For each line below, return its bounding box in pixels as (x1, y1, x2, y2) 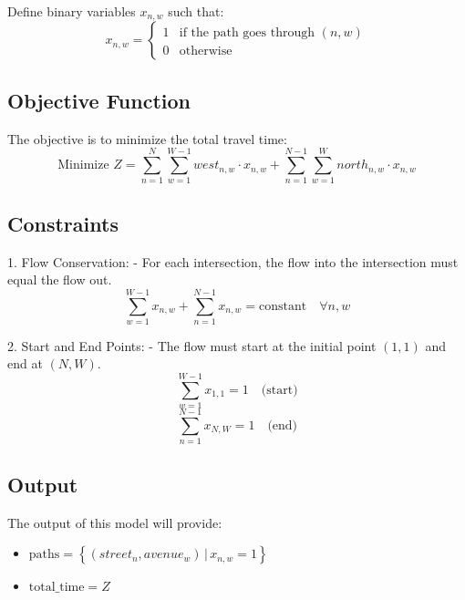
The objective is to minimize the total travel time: (7, 129, 287, 148)
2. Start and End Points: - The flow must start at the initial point (7, 336, 377, 355)
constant (259, 299, 307, 313)
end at (7, 354, 43, 373)
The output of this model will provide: (7, 512, 222, 532)
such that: (168, 2, 224, 20)
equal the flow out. (7, 270, 112, 289)
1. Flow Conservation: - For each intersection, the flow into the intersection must (7, 252, 459, 271)
